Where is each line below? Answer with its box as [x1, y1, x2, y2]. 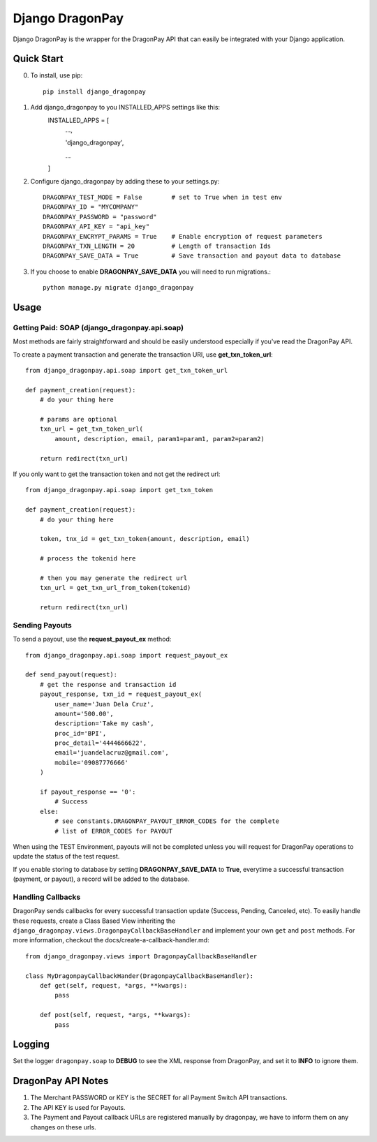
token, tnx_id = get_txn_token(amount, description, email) [39, 535, 251, 543]
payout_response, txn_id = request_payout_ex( [39, 690, 202, 698]
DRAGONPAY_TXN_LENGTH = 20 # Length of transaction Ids [43, 242, 272, 250]
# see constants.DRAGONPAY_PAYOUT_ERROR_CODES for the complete [54, 817, 279, 825]
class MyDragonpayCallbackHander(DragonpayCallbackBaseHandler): [25, 972, 254, 980]
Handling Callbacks [13, 892, 81, 902]
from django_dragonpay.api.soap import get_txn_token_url [25, 366, 228, 375]
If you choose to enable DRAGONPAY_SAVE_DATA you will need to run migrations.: [30, 267, 272, 276]
